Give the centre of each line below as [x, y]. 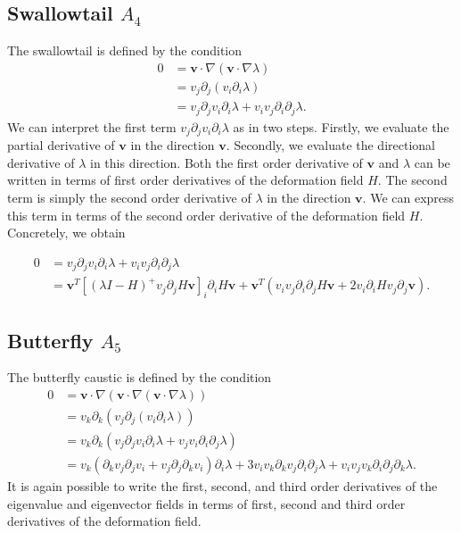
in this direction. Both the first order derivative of [226, 162]
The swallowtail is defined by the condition [125, 50]
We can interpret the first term [92, 126]
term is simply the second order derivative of [129, 198]
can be [432, 162]
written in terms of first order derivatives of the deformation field [185, 180]
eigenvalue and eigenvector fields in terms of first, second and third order [206, 503]
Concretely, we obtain [66, 233]
